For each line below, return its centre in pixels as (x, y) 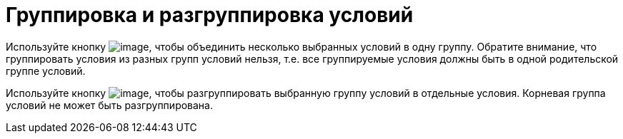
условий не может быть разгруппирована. (109, 105)
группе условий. (46, 71)
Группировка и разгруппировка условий (210, 15)
